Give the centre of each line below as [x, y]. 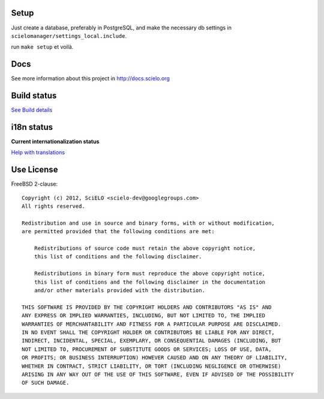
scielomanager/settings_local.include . [69, 35]
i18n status [32, 127]
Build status [34, 96]
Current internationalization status [55, 142]
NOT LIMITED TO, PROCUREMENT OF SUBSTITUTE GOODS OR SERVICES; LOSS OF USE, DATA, [147, 349]
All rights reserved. [53, 206]
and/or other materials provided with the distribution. [119, 291]
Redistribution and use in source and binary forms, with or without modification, [148, 223]
